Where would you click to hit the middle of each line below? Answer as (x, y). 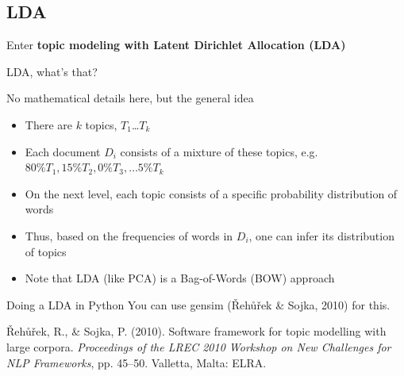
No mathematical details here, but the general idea (130, 98)
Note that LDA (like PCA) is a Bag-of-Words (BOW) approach (180, 278)
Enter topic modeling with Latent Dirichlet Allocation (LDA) (176, 45)
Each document (63, 151)
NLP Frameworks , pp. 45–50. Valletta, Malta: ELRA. (137, 362)
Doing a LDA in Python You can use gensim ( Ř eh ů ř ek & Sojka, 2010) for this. (198, 304)
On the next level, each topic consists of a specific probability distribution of (211, 193)
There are (48, 124)
